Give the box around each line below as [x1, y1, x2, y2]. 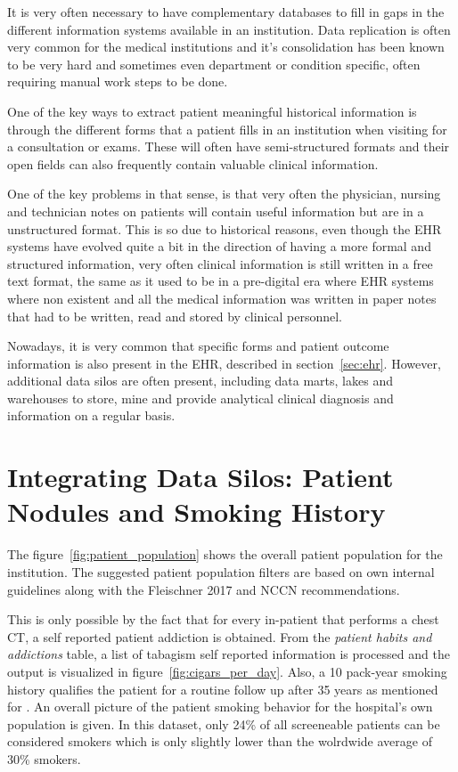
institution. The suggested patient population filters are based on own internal [7, 562, 435, 581]
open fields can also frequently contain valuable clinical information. [7, 154, 379, 173]
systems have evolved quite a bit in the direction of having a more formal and [7, 237, 431, 256]
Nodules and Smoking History [7, 493, 386, 530]
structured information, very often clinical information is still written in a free [7, 254, 433, 272]
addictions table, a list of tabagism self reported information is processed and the [7, 645, 450, 663]
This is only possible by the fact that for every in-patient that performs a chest [7, 610, 439, 629]
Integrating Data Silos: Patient [7, 459, 394, 495]
